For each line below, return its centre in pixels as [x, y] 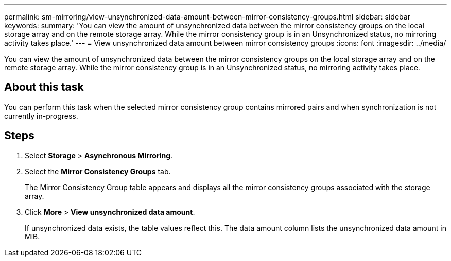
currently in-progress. [41, 116]
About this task [44, 87]
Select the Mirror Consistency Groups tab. [98, 171]
